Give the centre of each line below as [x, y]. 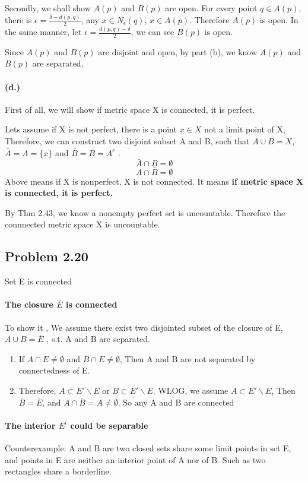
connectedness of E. [54, 370]
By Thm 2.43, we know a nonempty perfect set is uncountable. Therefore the [145, 212]
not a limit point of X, [245, 129]
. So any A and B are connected [176, 402]
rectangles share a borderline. [58, 471]
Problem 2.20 [47, 256]
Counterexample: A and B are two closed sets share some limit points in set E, [148, 448]
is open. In [279, 19]
